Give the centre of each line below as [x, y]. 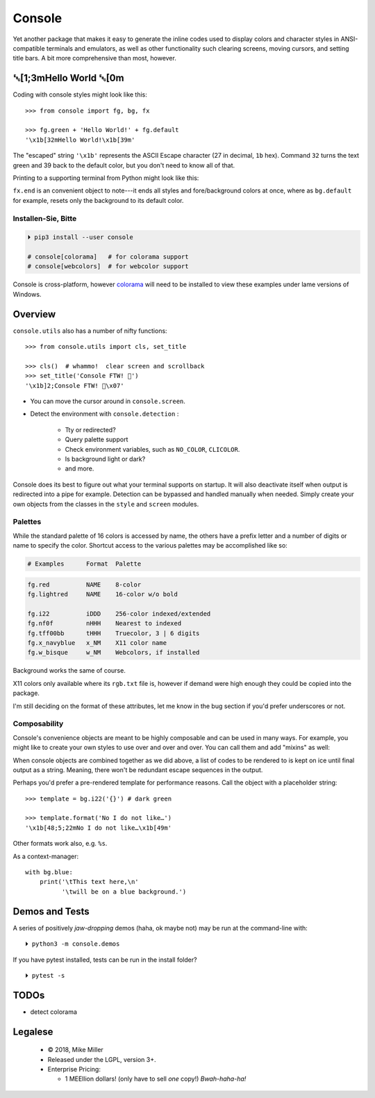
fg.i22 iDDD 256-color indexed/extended [119, 614]
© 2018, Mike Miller [75, 1050]
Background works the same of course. [69, 671]
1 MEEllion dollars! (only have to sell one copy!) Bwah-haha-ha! [156, 1079]
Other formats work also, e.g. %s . [60, 844]
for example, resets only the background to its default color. [98, 200]
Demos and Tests [51, 911]
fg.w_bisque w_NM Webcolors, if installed [114, 653]
